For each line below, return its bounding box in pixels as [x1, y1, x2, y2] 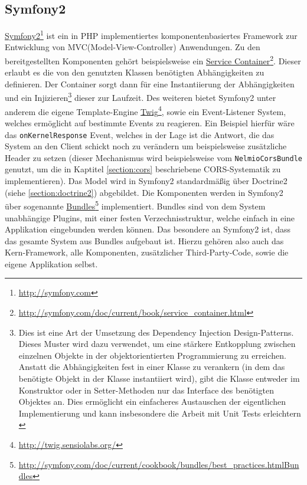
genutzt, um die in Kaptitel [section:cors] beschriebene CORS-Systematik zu [5, 163, 281, 175]
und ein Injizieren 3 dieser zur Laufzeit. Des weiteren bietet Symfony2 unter [5, 90, 276, 104]
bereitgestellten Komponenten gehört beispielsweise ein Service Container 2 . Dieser [5, 53, 301, 67]
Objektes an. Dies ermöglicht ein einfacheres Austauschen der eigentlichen [18, 395, 286, 408]
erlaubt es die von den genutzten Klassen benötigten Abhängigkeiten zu [5, 66, 264, 78]
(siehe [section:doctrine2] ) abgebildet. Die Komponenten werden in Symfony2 [5, 186, 283, 198]
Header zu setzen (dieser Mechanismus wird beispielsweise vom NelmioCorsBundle [5, 151, 303, 163]
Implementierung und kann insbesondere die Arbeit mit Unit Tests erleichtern [18, 407, 301, 419]
